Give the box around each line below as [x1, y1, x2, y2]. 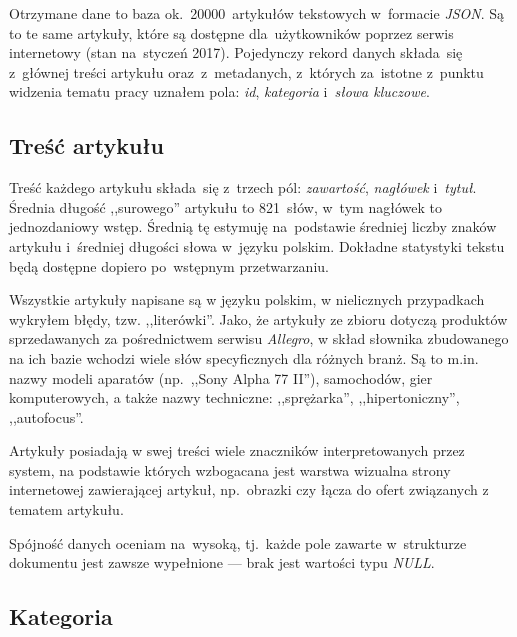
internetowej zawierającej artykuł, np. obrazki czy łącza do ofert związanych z [9, 479, 489, 500]
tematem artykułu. [9, 499, 124, 520]
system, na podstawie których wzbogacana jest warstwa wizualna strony [9, 459, 451, 480]
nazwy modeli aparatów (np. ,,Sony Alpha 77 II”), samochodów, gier [9, 367, 433, 388]
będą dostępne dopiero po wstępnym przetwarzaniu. [9, 255, 329, 276]
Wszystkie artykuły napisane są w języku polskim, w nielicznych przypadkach [9, 289, 485, 310]
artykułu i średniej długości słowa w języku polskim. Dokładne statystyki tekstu [9, 235, 505, 256]
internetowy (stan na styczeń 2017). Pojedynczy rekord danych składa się [9, 42, 463, 63]
